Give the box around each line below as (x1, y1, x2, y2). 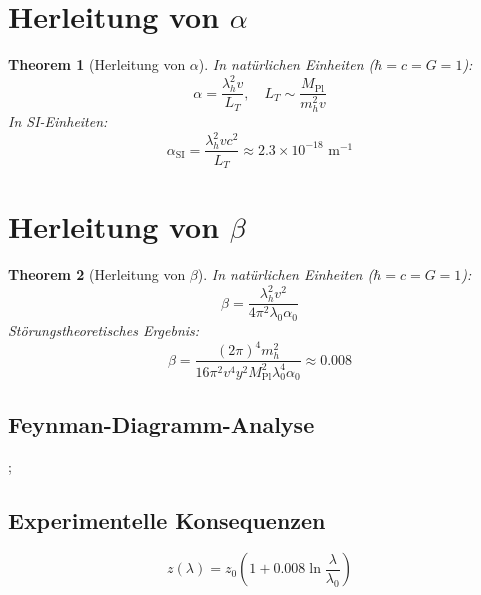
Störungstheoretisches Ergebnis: (8, 320, 200, 341)
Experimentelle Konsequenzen (8, 504, 326, 535)
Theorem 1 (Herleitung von (8, 54, 186, 75)
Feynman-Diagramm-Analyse (8, 408, 315, 439)
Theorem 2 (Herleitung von (8, 264, 186, 285)
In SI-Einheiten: (8, 111, 108, 132)
